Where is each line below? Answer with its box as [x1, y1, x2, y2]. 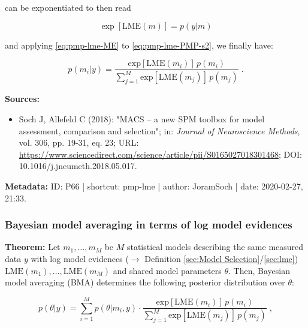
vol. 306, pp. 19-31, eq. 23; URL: [19, 136, 139, 149]
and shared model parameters [113, 264, 222, 276]
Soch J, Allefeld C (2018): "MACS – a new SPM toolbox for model [19, 112, 265, 125]
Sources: [5, 92, 40, 105]
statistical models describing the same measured [126, 240, 304, 253]
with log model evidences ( [31, 252, 129, 264]
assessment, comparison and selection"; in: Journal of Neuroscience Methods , [19, 124, 300, 137]
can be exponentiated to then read [5, 1, 131, 13]
